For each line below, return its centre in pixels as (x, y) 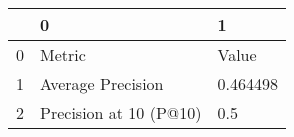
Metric (63, 54)
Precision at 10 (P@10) (121, 112)
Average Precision (102, 83)
